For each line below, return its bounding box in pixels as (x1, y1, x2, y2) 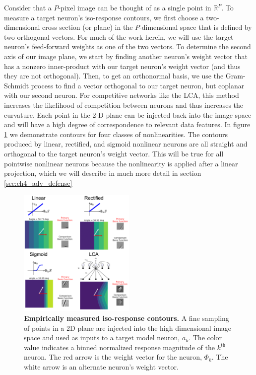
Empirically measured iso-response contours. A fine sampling (24, 313, 229, 323)
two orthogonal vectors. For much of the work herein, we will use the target (4, 31, 234, 42)
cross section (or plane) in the (42, 22, 133, 32)
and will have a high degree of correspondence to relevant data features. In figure (4, 119, 251, 130)
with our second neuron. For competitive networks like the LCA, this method (4, 90, 239, 100)
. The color (189, 332, 222, 343)
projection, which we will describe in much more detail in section (4, 168, 201, 178)
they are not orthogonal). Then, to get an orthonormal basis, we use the (4, 71, 224, 81)
